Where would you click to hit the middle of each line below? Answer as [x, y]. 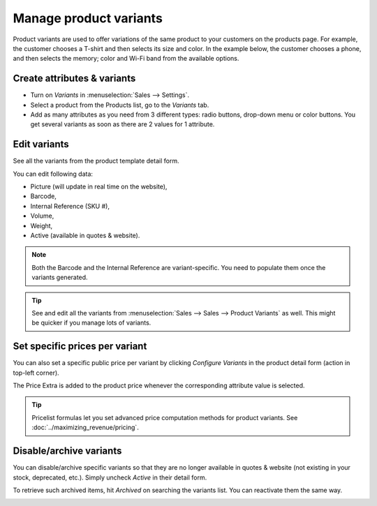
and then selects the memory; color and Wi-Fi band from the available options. [126, 59]
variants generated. [60, 277]
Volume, [42, 216]
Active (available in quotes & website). [85, 236]
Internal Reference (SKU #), [70, 206]
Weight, [42, 225]
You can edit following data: [53, 174]
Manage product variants [88, 18]
